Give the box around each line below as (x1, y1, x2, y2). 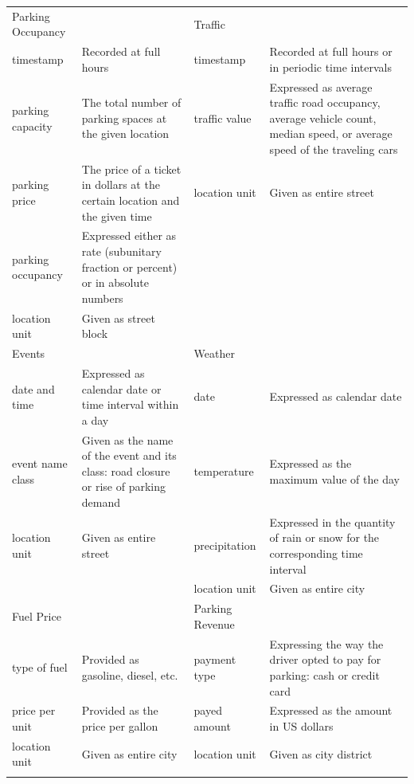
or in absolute (81, 274, 149, 291)
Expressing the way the (269, 635, 384, 652)
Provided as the (81, 702, 158, 719)
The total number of (81, 94, 182, 111)
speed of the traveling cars (269, 141, 398, 157)
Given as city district (269, 745, 373, 762)
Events (12, 345, 45, 362)
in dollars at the (81, 176, 160, 193)
